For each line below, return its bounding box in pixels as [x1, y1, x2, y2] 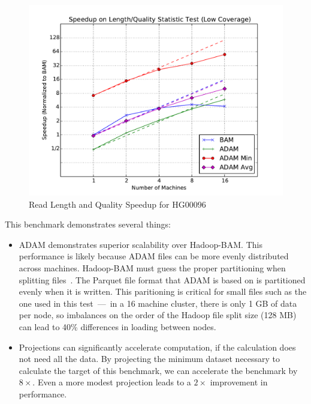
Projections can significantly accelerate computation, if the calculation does [19, 340, 296, 353]
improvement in [210, 376, 268, 388]
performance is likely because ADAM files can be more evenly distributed [19, 250, 289, 262]
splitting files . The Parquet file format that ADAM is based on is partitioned [19, 273, 306, 286]
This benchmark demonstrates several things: [5, 218, 171, 231]
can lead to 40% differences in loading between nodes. [19, 320, 216, 333]
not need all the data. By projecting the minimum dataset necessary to [19, 352, 280, 365]
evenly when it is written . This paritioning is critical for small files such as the [19, 285, 307, 298]
